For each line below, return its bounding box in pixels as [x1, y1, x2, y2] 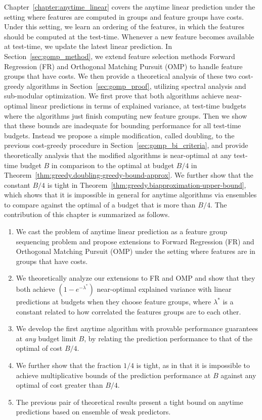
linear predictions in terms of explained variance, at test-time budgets [30, 100, 246, 111]
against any [221, 370, 256, 380]
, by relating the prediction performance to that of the [84, 333, 252, 343]
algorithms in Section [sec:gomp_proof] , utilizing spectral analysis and [26, 80, 246, 91]
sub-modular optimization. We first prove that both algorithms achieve [4, 90, 224, 101]
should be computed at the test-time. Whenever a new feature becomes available [4, 31, 254, 41]
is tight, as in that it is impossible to [136, 360, 250, 370]
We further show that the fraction [16, 360, 121, 370]
